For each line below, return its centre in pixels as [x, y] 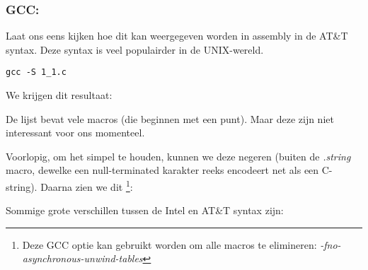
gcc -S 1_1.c [36, 72]
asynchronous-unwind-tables [82, 258]
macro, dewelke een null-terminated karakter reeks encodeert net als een [162, 170]
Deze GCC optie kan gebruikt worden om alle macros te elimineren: [169, 244]
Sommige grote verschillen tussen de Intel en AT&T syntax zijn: [145, 210]
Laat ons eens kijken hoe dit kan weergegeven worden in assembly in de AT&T [177, 36]
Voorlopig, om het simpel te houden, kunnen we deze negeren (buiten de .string [178, 156]
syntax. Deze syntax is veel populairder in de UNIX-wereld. [135, 49]
